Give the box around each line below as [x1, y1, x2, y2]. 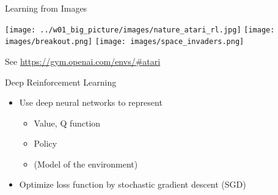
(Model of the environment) [34, 157, 138, 170]
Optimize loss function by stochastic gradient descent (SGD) [19, 178, 246, 191]
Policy [34, 137, 57, 150]
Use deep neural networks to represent [19, 96, 163, 109]
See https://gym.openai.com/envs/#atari [5, 54, 161, 67]
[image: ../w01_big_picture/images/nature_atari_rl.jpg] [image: [5, 25, 275, 34]
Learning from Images [5, 2, 87, 14]
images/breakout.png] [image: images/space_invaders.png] [5, 37, 244, 46]
